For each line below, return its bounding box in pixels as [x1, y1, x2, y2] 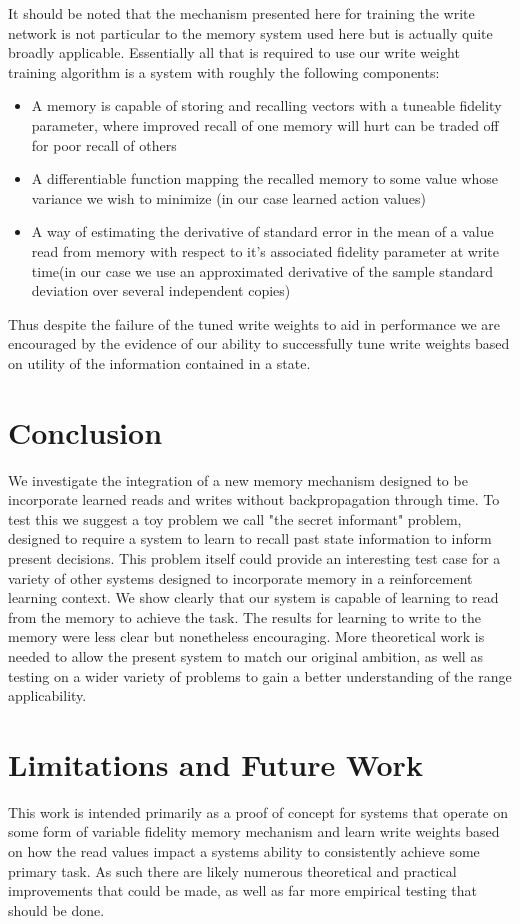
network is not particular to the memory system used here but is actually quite [8, 22, 493, 43]
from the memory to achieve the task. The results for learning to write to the [8, 606, 481, 627]
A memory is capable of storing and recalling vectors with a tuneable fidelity [31, 95, 502, 116]
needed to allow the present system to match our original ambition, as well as [8, 645, 483, 666]
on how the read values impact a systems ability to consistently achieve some [8, 841, 480, 862]
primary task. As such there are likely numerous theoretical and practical [8, 860, 457, 881]
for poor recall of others [31, 134, 177, 155]
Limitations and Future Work [8, 743, 423, 784]
